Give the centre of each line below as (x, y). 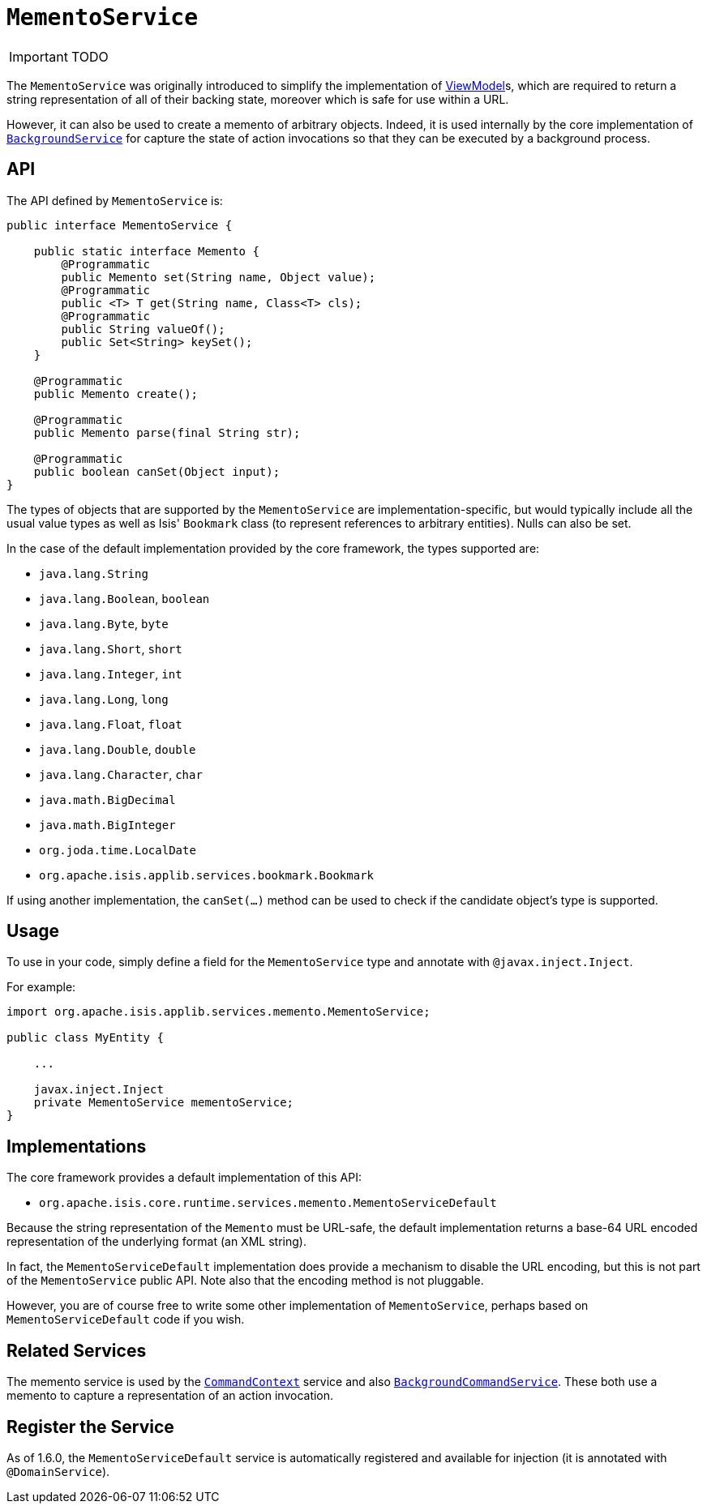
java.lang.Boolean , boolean (124, 598)
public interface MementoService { (120, 225)
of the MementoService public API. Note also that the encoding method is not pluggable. (245, 1281)
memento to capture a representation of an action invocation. (170, 1396)
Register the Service (90, 1427)
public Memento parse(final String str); (167, 432)
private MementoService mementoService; (164, 1103)
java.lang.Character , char (121, 774)
